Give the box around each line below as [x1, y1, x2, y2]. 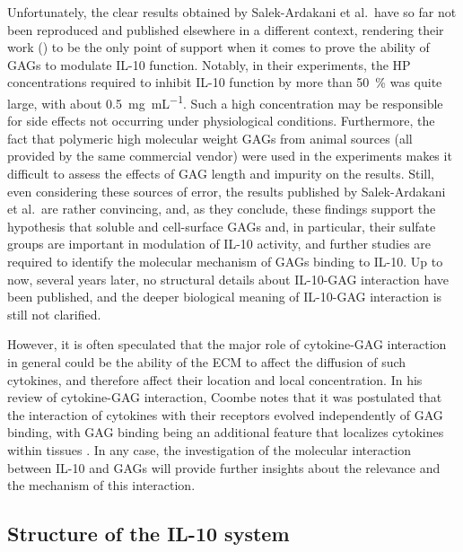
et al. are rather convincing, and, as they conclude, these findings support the [7, 199, 436, 218]
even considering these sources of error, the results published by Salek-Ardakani [7, 181, 446, 200]
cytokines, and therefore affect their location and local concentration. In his [7, 370, 423, 389]
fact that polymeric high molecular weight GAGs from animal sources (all [7, 128, 413, 147]
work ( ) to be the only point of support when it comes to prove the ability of [7, 38, 430, 57]
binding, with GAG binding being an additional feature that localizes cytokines [7, 423, 444, 442]
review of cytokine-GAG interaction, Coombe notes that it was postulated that [7, 388, 442, 407]
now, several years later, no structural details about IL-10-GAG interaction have [7, 269, 450, 288]
